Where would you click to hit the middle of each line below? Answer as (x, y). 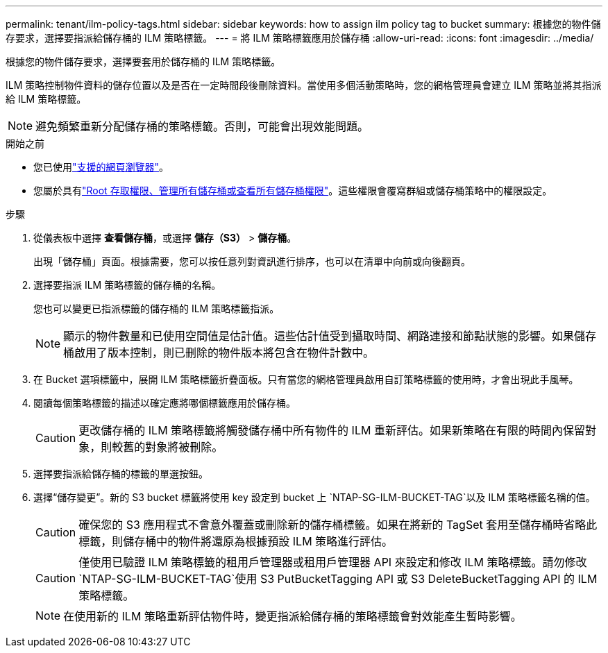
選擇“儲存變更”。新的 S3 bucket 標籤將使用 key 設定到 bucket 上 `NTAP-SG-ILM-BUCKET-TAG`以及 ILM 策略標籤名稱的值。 (314, 497)
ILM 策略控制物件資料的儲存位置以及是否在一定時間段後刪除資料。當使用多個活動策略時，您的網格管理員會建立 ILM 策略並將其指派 (304, 85)
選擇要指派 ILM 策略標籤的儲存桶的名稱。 (127, 285)
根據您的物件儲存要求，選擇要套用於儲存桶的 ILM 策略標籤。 (143, 61)
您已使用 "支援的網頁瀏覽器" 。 (101, 167)
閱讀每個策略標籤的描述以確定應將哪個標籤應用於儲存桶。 (164, 403)
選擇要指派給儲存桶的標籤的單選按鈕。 (121, 474)
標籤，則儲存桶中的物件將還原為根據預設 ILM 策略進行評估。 (236, 541)
